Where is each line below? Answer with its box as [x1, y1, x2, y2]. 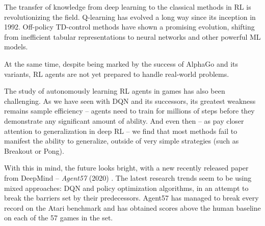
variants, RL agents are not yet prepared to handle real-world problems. [4, 68, 229, 79]
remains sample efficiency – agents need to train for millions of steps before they [4, 105, 255, 116]
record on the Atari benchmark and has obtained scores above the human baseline [4, 202, 261, 213]
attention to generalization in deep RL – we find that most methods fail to [4, 125, 237, 136]
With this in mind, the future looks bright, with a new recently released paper [4, 162, 249, 173]
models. [4, 41, 28, 52]
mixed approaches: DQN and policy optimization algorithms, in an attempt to [4, 182, 249, 193]
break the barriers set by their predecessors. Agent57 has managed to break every [4, 192, 259, 203]
